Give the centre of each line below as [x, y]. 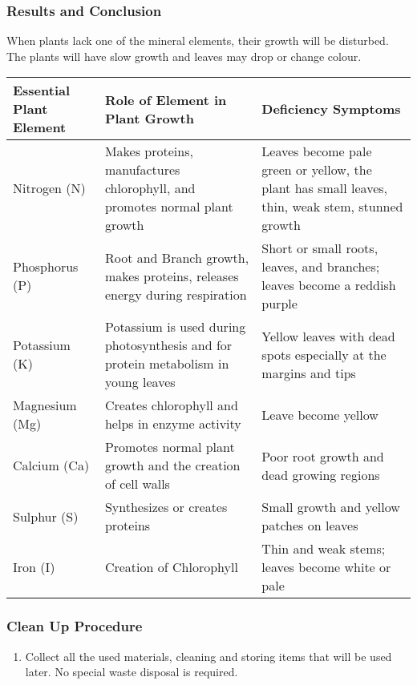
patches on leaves [310, 526]
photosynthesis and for [168, 345]
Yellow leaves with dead [328, 336]
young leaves [140, 382]
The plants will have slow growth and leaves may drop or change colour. [184, 56]
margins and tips [309, 373]
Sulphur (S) [46, 516]
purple [279, 304]
